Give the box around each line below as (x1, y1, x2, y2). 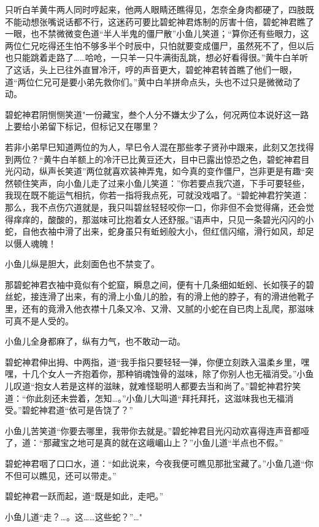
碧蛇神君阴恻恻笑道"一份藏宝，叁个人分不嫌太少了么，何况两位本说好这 (5, 107, 292, 120)
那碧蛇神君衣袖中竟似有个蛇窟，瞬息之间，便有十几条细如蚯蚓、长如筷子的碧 (5, 278, 314, 291)
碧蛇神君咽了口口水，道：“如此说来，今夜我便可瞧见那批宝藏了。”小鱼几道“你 (5, 457, 313, 469)
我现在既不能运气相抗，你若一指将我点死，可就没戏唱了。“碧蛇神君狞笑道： (5, 189, 310, 201)
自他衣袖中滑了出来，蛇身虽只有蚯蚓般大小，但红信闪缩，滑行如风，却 (21, 225, 306, 238)
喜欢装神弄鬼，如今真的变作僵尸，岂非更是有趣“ (112, 165, 306, 178)
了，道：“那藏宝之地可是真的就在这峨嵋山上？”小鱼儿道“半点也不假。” (5, 436, 283, 449)
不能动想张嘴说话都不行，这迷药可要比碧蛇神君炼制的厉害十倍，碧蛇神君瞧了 (5, 15, 314, 28)
